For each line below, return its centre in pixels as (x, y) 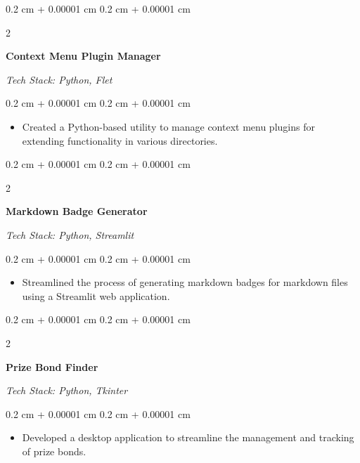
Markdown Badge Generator (77, 211)
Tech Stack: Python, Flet (59, 79)
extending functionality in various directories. (120, 140)
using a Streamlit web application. (96, 295)
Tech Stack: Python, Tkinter (67, 390)
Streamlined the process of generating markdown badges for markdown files (185, 282)
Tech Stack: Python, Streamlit (70, 234)
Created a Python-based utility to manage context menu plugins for (168, 126)
